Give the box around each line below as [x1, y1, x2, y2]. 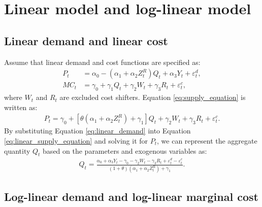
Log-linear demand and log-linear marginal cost [4, 188, 258, 204]
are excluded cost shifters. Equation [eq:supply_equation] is [59, 92, 246, 102]
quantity [4, 145, 30, 156]
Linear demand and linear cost [4, 32, 168, 48]
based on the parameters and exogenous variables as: [43, 145, 207, 156]
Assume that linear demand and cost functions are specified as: [4, 56, 201, 67]
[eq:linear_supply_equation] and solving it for [4, 135, 148, 146]
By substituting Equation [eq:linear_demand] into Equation [4, 125, 191, 136]
